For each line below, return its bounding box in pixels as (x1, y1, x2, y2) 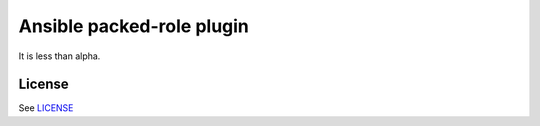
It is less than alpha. (18, 50, 101, 62)
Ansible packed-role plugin (18, 15, 250, 37)
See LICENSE (18, 102, 74, 114)
